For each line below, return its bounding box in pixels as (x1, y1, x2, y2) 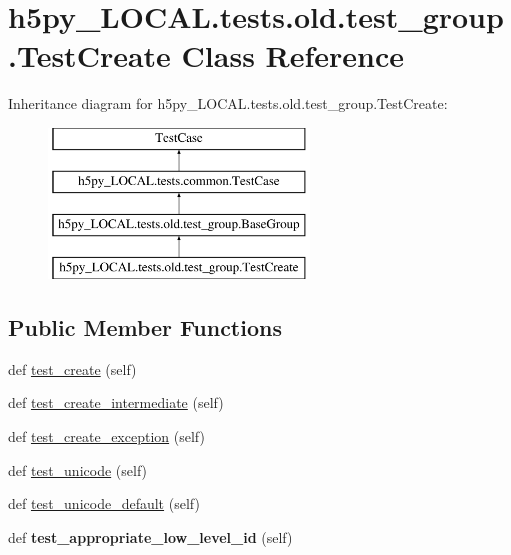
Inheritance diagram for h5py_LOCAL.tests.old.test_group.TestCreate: (8, 93, 448, 114)
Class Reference (181, 35, 405, 76)
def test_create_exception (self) (8, 426, 205, 447)
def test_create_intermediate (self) (8, 392, 224, 413)
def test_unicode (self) (8, 459, 148, 480)
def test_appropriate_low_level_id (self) (8, 526, 293, 547)
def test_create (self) (8, 358, 137, 379)
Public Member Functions (8, 312, 282, 343)
